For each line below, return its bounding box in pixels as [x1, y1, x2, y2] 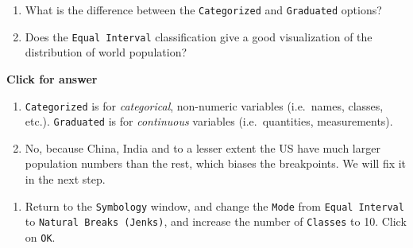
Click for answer [6, 70, 98, 87]
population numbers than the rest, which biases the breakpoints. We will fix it [25, 155, 407, 172]
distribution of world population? [25, 44, 187, 60]
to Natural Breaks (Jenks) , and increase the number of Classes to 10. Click [25, 213, 407, 230]
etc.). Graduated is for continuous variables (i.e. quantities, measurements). [25, 113, 393, 130]
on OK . [25, 228, 56, 245]
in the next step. [25, 171, 106, 187]
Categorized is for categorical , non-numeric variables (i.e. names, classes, [25, 97, 384, 114]
